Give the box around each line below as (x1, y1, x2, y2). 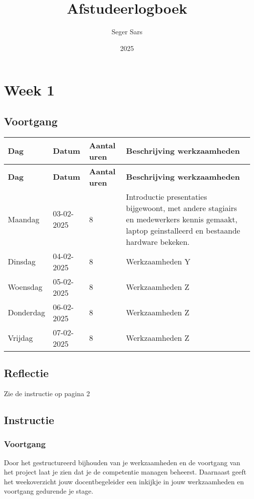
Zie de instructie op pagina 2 (4, 388, 90, 398)
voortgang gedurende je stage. (4, 486, 93, 496)
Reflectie (4, 365, 49, 380)
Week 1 (4, 80, 55, 100)
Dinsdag (8, 256, 36, 267)
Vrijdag (8, 332, 33, 344)
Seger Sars (111, 26, 143, 37)
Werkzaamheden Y (126, 256, 190, 267)
